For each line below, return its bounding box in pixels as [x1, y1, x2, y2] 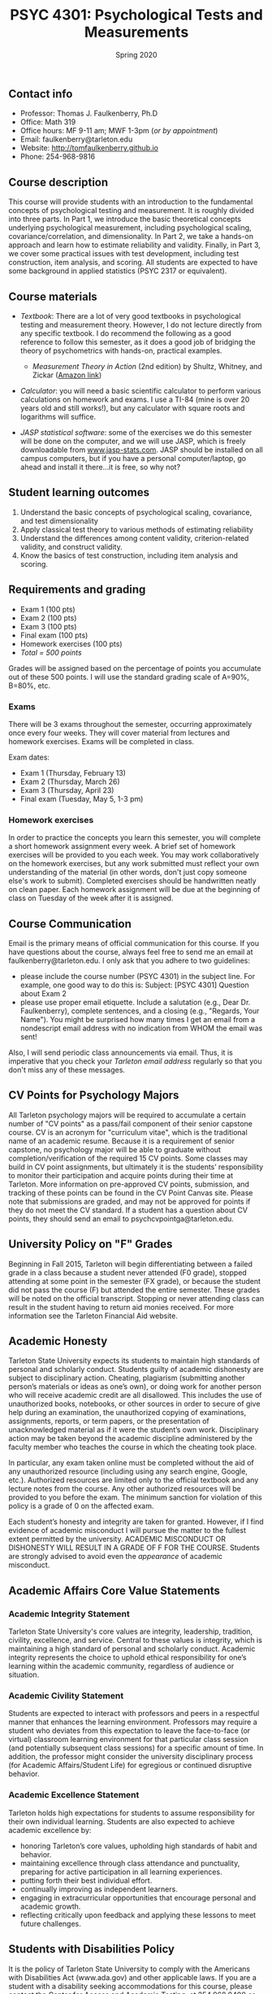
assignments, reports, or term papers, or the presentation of [8, 1417, 209, 1426]
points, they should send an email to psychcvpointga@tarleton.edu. [8, 1213, 234, 1223]
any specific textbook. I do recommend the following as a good [19, 328, 231, 338]
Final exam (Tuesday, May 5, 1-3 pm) [19, 794, 144, 803]
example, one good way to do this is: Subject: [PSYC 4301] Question [19, 980, 249, 990]
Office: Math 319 [19, 117, 76, 127]
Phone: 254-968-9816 [19, 152, 96, 162]
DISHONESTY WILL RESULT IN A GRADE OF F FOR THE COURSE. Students [8, 1543, 260, 1552]
